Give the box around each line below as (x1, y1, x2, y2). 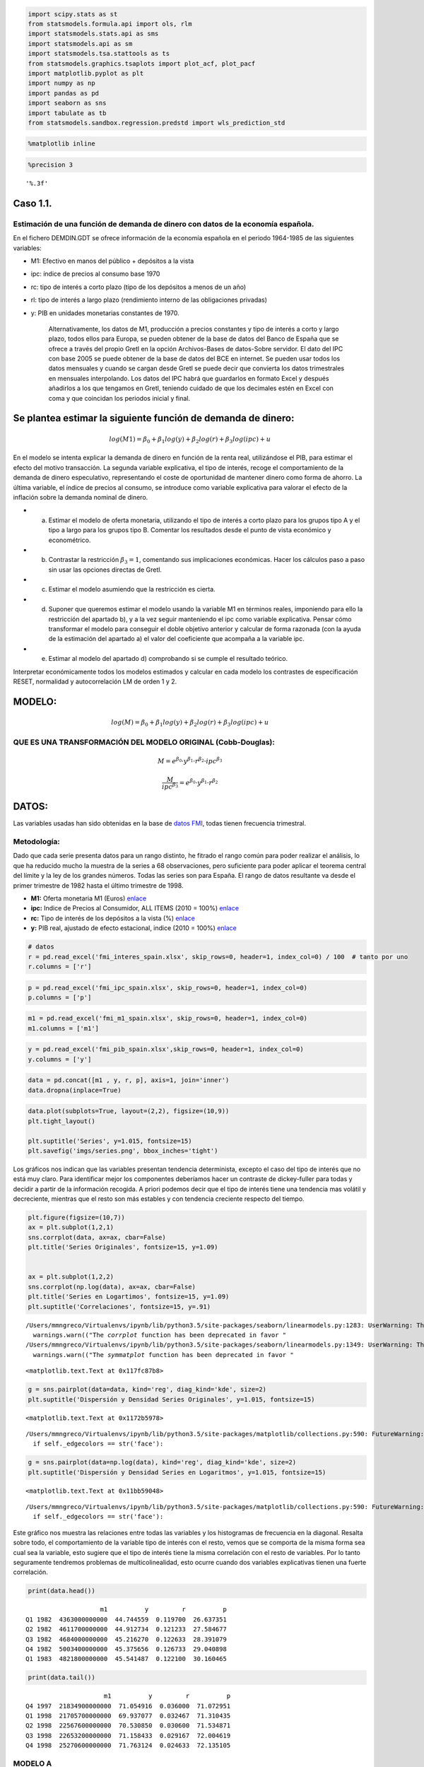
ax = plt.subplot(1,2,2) (28, 1273, 114, 1281)
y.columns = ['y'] (28, 1055, 92, 1063)
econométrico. (48, 536, 91, 544)
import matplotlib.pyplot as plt (28, 69, 144, 77)
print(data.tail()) (28, 1674, 95, 1681)
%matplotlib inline (28, 140, 95, 148)
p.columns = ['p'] (28, 993, 92, 1002)
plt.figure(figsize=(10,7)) (28, 1214, 125, 1222)
